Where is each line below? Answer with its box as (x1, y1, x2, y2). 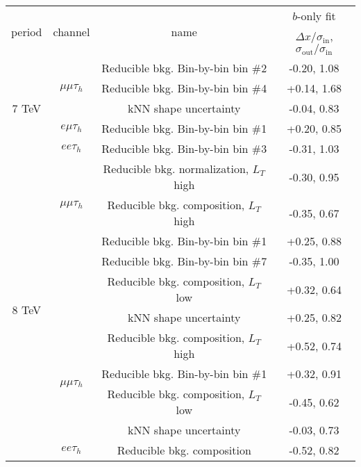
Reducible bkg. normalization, (103, 161, 249, 177)
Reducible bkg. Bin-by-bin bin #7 (101, 253, 267, 269)
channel (53, 24, 90, 40)
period (11, 24, 42, 40)
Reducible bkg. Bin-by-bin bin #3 (101, 140, 267, 156)
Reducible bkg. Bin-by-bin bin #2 (101, 60, 267, 76)
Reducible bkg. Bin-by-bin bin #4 (101, 80, 267, 96)
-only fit (297, 8, 336, 24)
